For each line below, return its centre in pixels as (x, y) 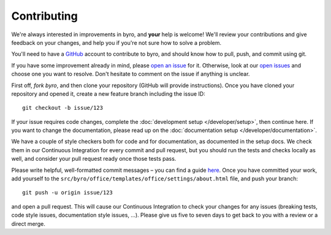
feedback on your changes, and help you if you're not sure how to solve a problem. (116, 42)
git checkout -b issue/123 (63, 108)
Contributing (44, 16)
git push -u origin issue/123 (68, 193)
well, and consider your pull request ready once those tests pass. (94, 159)
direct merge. (28, 223)
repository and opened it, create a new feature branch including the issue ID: (108, 94)
